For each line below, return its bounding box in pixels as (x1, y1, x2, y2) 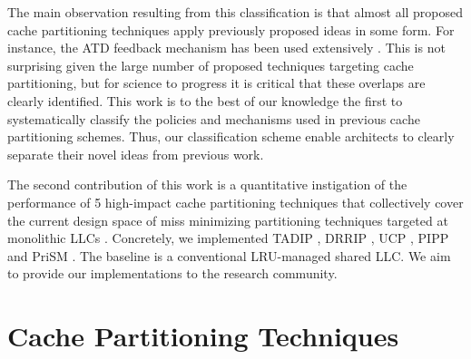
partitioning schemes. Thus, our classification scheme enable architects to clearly (7, 127, 455, 146)
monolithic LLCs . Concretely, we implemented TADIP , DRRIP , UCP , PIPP (7, 228, 449, 247)
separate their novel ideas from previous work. (7, 144, 264, 163)
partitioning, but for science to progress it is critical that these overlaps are (7, 73, 426, 92)
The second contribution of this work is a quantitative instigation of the (7, 175, 407, 194)
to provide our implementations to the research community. (7, 264, 338, 283)
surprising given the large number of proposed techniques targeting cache (7, 55, 414, 74)
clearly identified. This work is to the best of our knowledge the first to (7, 91, 403, 110)
